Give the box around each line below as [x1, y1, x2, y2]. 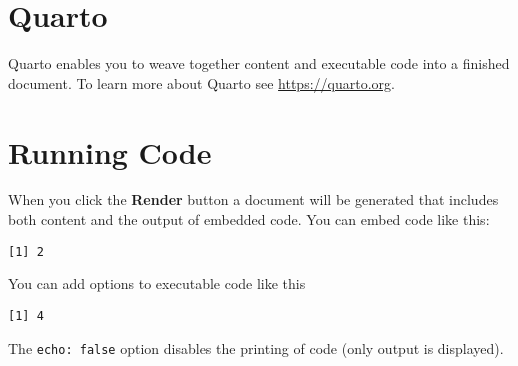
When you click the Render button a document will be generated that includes [8, 189, 499, 210]
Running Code [8, 131, 212, 172]
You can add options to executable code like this [8, 273, 306, 294]
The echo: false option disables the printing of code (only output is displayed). [8, 337, 504, 358]
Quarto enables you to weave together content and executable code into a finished [8, 53, 510, 74]
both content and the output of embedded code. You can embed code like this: [8, 209, 490, 230]
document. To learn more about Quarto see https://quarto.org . [8, 72, 395, 93]
